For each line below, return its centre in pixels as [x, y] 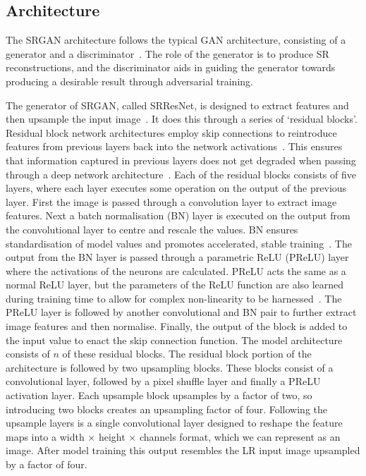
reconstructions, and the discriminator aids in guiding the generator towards [171, 67]
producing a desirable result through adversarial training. [129, 81]
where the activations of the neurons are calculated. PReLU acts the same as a [176, 270]
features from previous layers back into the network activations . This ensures [174, 146]
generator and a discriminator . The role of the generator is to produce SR [167, 53]
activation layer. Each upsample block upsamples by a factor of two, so [159, 395]
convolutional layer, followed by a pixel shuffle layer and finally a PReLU [163, 381]
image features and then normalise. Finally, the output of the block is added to [177, 326]
